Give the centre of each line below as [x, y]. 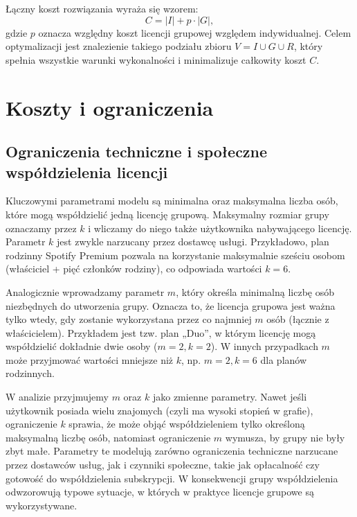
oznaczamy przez [41, 228]
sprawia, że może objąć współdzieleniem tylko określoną [187, 424]
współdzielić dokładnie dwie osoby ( [82, 346]
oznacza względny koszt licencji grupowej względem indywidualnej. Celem [195, 32]
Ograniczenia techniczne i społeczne [137, 151]
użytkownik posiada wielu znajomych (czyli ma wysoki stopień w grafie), [159, 410]
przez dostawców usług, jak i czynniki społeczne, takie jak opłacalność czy [163, 465]
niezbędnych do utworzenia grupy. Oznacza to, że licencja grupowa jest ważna [171, 305]
